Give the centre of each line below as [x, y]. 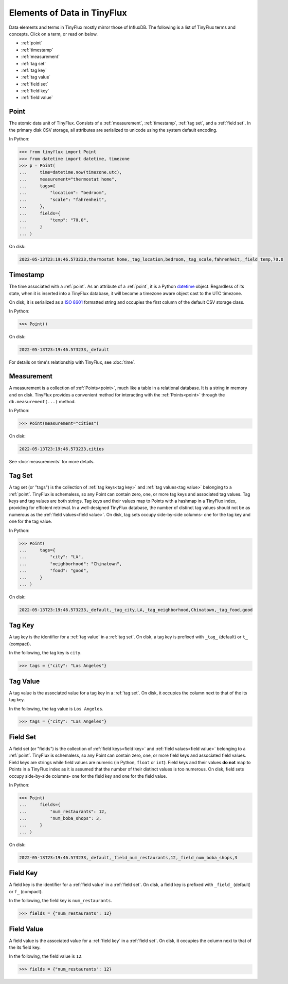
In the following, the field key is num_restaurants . [61, 901]
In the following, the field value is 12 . [46, 956]
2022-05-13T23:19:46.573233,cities [62, 449]
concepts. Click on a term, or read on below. [54, 34]
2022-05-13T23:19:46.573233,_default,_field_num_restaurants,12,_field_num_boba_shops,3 [128, 857]
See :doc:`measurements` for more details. [52, 462]
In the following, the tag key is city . [45, 653]
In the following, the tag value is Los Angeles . [56, 708]
